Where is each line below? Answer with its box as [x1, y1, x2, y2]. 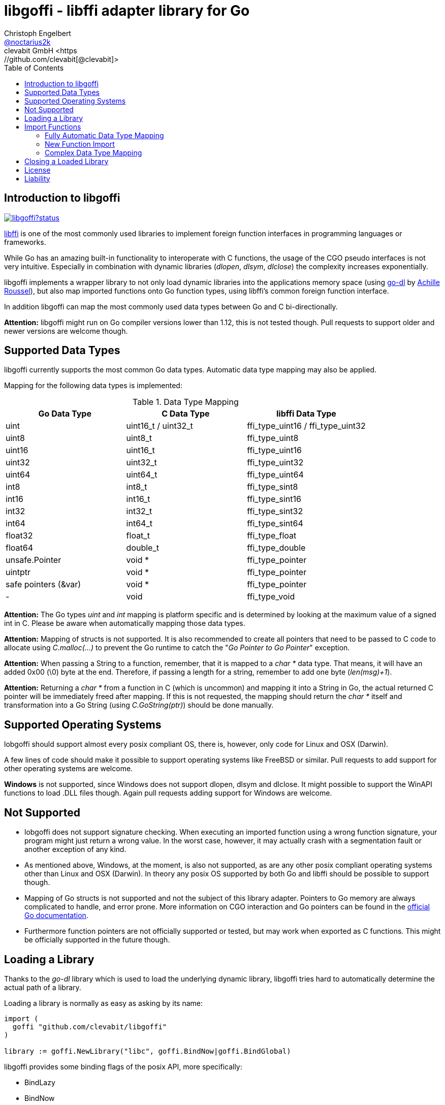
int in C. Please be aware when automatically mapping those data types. [4, 619, 245, 628]
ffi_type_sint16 [247, 494, 301, 504]
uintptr [6, 567, 31, 578]
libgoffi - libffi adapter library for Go [4, 2, 250, 19]
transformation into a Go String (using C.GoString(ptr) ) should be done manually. [4, 701, 274, 710]
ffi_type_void [247, 591, 295, 602]
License [24, 165, 51, 174]
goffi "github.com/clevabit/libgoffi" [12, 1022, 167, 1031]
